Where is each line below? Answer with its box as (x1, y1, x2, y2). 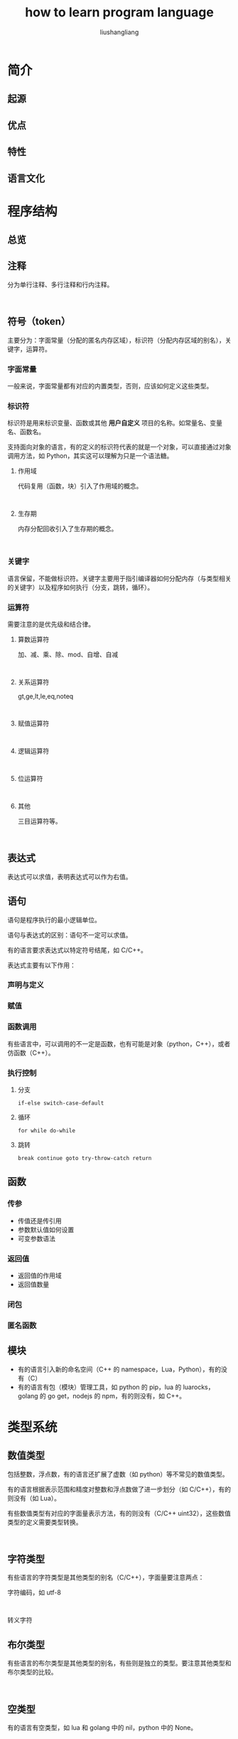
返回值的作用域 (17, 1271, 62, 1280)
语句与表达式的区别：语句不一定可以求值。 (7, 930, 132, 939)
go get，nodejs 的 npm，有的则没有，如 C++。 (47, 1391, 186, 1400)
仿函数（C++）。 (7, 1048, 55, 1057)
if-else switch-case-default (17, 1100, 104, 1107)
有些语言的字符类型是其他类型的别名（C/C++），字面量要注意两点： (7, 1573, 205, 1582)
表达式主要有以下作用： (7, 961, 76, 969)
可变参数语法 (17, 1234, 55, 1243)
